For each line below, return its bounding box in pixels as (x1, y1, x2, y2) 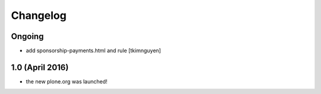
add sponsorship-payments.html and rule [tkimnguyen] (26, 47, 161, 54)
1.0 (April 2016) (11, 62, 69, 72)
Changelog (11, 9, 67, 22)
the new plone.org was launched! (26, 77, 108, 85)
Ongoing (11, 31, 44, 41)
